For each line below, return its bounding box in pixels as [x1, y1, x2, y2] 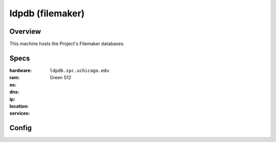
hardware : [9, 67, 32, 74]
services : [9, 110, 30, 116]
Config [9, 124, 32, 132]
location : [9, 103, 29, 109]
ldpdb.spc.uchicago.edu [50, 67, 109, 74]
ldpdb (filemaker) [9, 8, 85, 19]
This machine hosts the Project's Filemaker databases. [9, 41, 125, 47]
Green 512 [50, 75, 72, 81]
